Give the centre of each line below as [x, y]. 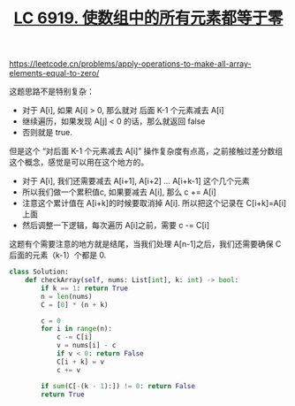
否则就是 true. [47, 133]
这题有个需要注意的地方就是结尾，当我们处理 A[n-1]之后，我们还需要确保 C [145, 244]
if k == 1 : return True [84, 288]
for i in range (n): [77, 329]
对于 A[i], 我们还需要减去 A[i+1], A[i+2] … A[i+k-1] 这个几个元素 [136, 181]
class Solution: [39, 272]
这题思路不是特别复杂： [52, 92]
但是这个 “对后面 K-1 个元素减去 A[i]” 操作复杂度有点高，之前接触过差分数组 [146, 151]
